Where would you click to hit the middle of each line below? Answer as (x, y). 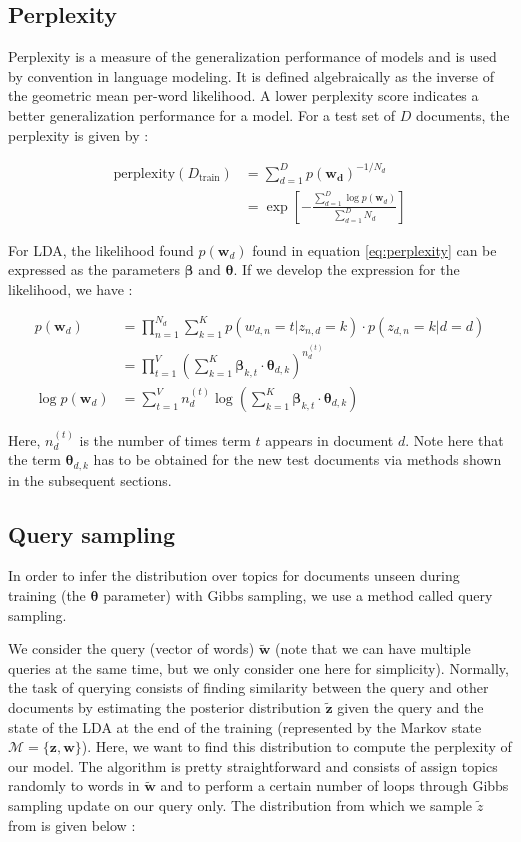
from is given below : (72, 824)
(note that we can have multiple (373, 648)
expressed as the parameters (94, 269)
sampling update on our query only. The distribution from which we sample (240, 804)
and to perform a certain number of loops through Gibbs (334, 785)
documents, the (463, 114)
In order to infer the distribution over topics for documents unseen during (234, 575)
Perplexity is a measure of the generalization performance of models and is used (252, 56)
